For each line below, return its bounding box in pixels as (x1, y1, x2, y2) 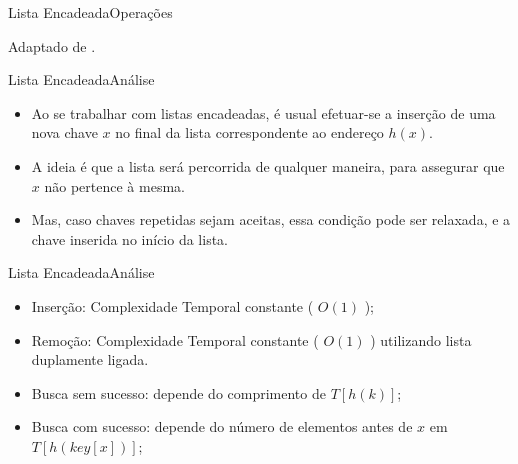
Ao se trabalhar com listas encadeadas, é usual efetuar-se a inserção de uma (31, 102, 496, 123)
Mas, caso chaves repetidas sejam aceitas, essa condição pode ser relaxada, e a (31, 209, 511, 230)
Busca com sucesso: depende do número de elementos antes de (31, 416, 413, 437)
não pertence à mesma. (44, 175, 185, 196)
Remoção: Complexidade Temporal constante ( (31, 329, 319, 350)
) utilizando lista (370, 329, 472, 350)
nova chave (31, 122, 98, 143)
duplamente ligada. (31, 349, 149, 370)
